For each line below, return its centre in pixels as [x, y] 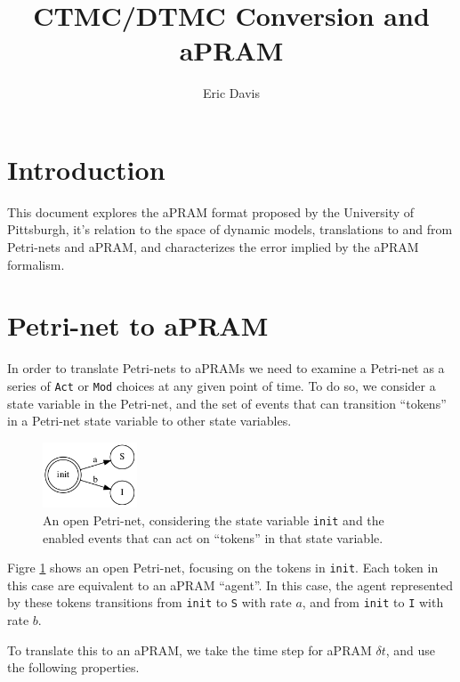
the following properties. [73, 667]
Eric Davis [231, 93]
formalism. [36, 264]
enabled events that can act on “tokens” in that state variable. [213, 537]
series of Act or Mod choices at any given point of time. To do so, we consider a [222, 385]
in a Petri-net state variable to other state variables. [149, 421]
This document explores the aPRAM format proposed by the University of [211, 211]
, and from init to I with [373, 602]
